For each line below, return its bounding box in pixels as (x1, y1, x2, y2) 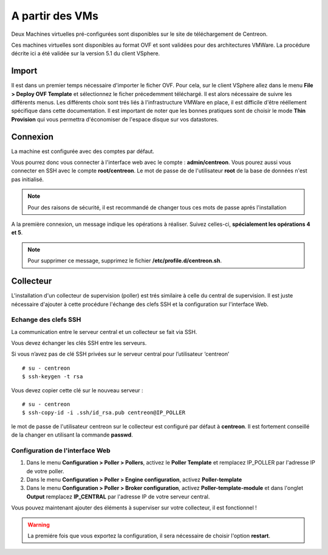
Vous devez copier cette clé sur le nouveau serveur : (11, 386, 143, 394)
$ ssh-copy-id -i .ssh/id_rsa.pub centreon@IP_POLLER (22, 409, 185, 416)
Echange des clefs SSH (11, 316, 81, 324)
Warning (27, 521, 50, 528)
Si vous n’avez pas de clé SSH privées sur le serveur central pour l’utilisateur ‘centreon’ (11, 350, 230, 358)
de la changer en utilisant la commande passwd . (11, 431, 133, 438)
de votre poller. (26, 468, 64, 475)
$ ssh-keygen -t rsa (22, 373, 83, 380)
